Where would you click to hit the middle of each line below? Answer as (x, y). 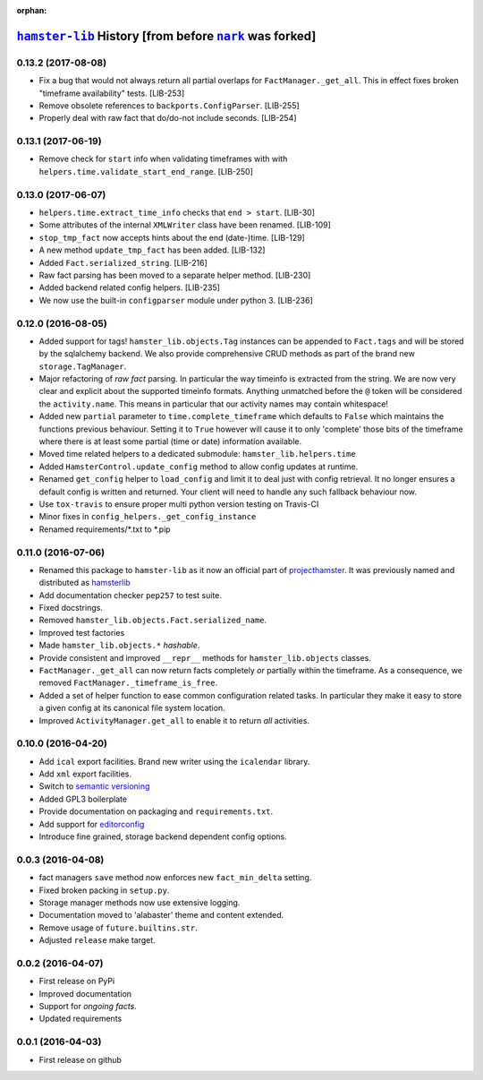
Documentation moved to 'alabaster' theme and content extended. (161, 915)
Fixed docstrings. (71, 608)
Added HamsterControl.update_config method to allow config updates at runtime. (199, 467)
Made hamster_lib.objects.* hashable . (119, 646)
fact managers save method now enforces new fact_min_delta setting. (175, 878)
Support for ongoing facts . (88, 1007)
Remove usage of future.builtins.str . (118, 928)
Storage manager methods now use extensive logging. (140, 902)
